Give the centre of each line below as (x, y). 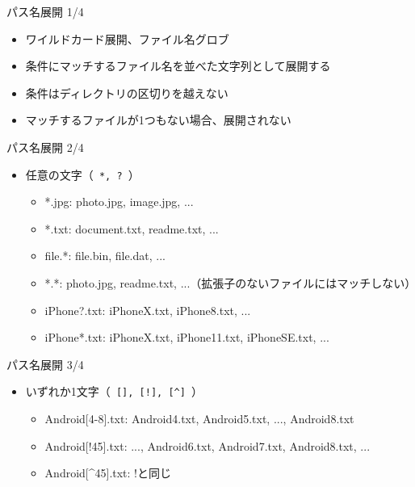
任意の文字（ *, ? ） (82, 174)
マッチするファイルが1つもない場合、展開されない (158, 120)
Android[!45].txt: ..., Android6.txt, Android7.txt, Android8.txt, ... (207, 445)
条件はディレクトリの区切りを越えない (127, 92)
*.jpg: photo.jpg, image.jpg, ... (119, 202)
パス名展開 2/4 (45, 147)
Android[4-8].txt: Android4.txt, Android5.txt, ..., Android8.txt (199, 419)
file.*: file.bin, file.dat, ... (105, 256)
